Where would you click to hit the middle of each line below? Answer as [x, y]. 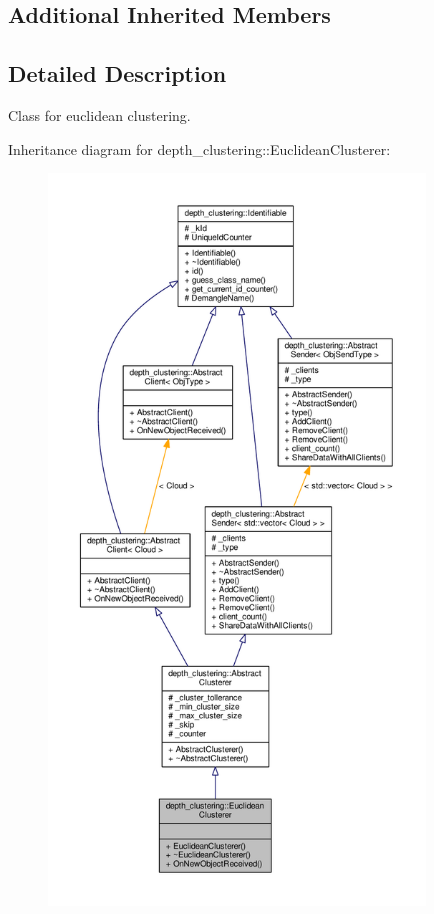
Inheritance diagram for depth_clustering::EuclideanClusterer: [199, 148]
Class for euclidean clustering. [99, 114]
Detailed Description [117, 73]
